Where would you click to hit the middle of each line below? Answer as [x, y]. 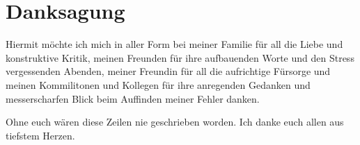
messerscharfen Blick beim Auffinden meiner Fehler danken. [133, 98]
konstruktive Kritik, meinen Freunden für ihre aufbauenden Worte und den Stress [180, 57]
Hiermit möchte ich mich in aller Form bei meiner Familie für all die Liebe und [174, 44]
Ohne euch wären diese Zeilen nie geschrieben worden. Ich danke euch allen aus [175, 122]
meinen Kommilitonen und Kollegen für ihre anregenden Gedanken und [158, 84]
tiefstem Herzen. [40, 135]
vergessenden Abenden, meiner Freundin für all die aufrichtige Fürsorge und [168, 71]
